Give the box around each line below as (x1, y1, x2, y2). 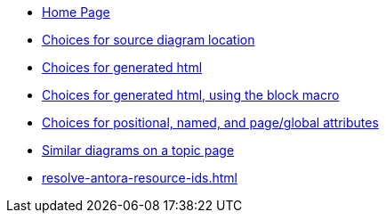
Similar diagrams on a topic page (42, 143, 235, 158)
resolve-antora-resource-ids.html (42, 170, 237, 185)
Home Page (42, 4, 110, 20)
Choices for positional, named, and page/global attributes (42, 115, 379, 130)
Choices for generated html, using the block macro (42, 87, 340, 102)
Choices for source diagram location (42, 32, 255, 47)
